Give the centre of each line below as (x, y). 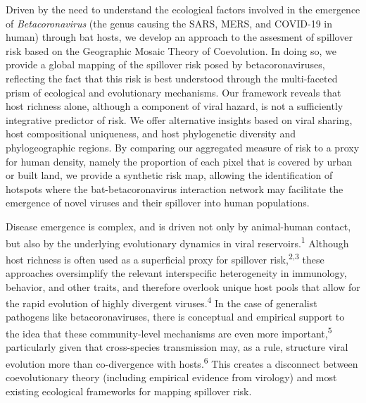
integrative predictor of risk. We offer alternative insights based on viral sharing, (179, 119)
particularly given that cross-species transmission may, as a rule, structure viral (177, 347)
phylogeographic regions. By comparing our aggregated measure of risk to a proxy (183, 147)
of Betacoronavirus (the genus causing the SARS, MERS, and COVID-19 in (169, 23)
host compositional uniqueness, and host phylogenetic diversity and (151, 134)
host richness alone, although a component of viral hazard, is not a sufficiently (175, 106)
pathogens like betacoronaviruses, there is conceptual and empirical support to (175, 317)
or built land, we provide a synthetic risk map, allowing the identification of (169, 175)
